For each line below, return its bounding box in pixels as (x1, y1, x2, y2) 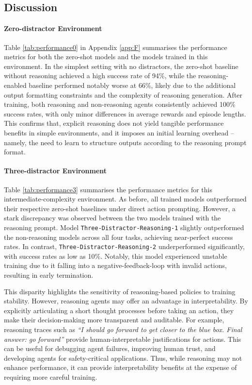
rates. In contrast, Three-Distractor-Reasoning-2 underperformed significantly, (4, 241, 245, 251)
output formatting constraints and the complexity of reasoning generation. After (4, 89, 243, 100)
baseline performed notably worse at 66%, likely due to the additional (29, 80, 236, 90)
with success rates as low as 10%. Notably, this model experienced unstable (4, 251, 227, 261)
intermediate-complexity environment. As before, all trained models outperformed (4, 194, 247, 204)
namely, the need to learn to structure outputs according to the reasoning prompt (4, 137, 247, 147)
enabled (4, 80, 27, 90)
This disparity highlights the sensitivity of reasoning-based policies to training (4, 286, 236, 296)
